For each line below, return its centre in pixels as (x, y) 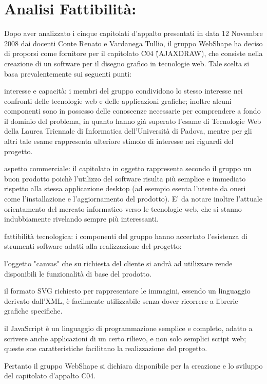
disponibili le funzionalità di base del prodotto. (78, 273)
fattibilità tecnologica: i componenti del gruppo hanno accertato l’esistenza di (126, 236)
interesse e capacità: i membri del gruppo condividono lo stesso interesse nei (123, 91)
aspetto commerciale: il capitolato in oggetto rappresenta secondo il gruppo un (128, 168)
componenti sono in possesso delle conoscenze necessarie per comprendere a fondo (132, 111)
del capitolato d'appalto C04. (50, 376)
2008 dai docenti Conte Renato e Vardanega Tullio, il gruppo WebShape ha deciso (133, 43)
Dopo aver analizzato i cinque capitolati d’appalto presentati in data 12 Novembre (133, 33)
